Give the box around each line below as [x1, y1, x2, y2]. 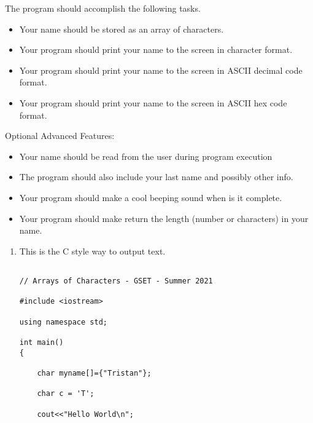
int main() [19, 338, 64, 347]
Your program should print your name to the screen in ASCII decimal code [19, 63, 303, 76]
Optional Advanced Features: [5, 129, 115, 142]
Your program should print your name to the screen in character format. [19, 43, 293, 56]
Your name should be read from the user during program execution [19, 149, 272, 162]
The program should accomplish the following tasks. [5, 2, 201, 14]
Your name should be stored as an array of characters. [19, 22, 224, 35]
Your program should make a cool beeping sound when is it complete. [19, 191, 282, 204]
